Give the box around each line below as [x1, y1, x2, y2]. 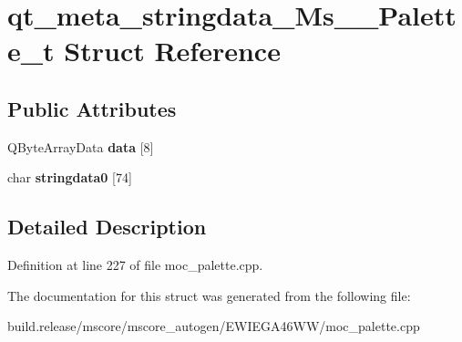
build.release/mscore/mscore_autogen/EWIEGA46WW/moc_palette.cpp [7, 316, 420, 336]
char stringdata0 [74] [7, 168, 132, 187]
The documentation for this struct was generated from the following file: [7, 285, 411, 305]
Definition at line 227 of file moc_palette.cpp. [7, 255, 263, 275]
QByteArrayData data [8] [7, 137, 154, 156]
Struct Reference [64, 32, 281, 69]
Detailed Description [7, 212, 207, 241]
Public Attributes [7, 94, 177, 122]
